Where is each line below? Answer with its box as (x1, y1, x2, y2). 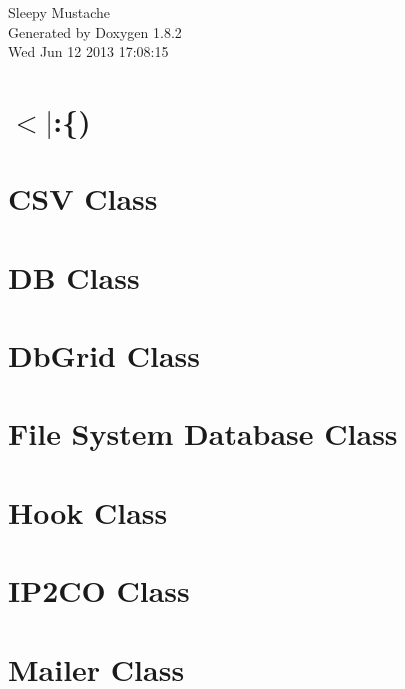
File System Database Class (8, 413, 398, 454)
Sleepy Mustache (8, 2, 110, 22)
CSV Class (8, 178, 158, 219)
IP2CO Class (8, 570, 190, 611)
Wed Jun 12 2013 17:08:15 (8, 41, 169, 62)
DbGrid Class (8, 335, 200, 376)
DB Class (8, 256, 140, 297)
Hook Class (8, 491, 168, 532)
